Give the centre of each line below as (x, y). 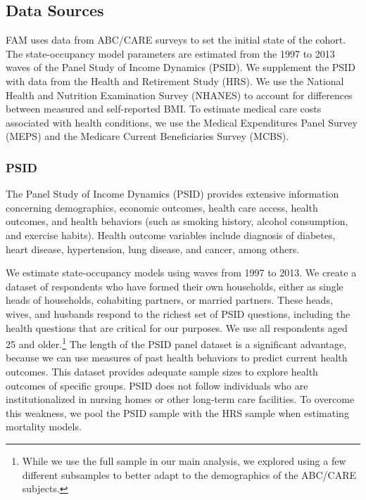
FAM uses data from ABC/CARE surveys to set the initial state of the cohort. (176, 40)
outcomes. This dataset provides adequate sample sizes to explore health (162, 371)
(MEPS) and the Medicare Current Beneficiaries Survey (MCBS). (147, 136)
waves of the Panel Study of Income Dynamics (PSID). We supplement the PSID (181, 67)
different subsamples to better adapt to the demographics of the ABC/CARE (189, 474)
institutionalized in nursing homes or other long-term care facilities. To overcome (180, 399)
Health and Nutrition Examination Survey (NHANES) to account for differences (179, 95)
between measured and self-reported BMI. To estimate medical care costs (164, 109)
